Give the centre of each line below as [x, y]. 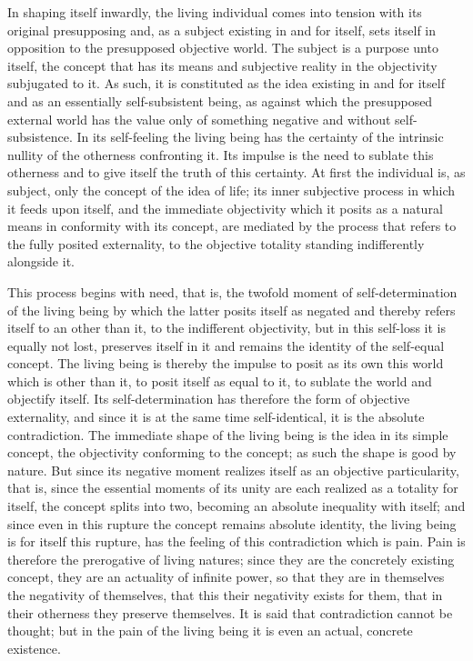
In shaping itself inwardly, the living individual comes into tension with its [215, 12]
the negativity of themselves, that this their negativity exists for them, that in [225, 595]
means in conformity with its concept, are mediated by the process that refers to [232, 226]
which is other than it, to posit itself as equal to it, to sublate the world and [220, 381]
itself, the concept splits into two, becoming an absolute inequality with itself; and [236, 506]
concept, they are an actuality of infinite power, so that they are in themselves [226, 577]
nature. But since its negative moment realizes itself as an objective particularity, [233, 470]
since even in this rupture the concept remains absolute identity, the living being [232, 523]
